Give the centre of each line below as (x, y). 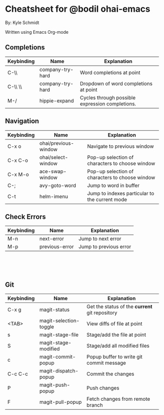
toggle (47, 327)
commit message (106, 363)
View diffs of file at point (114, 324)
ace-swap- (53, 171)
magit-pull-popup (61, 402)
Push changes (103, 388)
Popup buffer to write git (114, 357)
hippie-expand (57, 100)
